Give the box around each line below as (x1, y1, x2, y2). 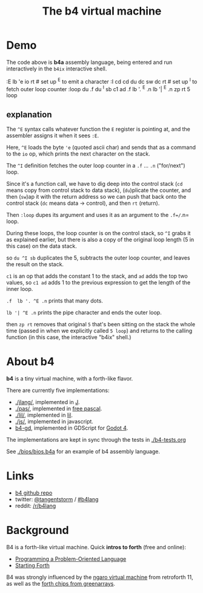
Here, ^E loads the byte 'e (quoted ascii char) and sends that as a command (6, 144, 196, 151)
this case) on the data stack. (6, 242, 78, 250)
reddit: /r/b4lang (15, 502, 56, 509)
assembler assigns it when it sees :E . (6, 132, 99, 139)
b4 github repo (15, 489, 53, 496)
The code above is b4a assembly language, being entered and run (6, 58, 173, 66)
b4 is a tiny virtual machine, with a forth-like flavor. (6, 375, 133, 382)
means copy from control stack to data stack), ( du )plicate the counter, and (6, 187, 191, 194)
